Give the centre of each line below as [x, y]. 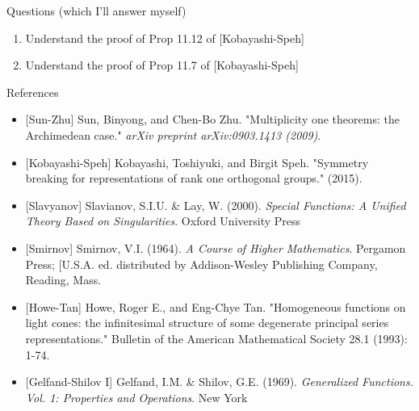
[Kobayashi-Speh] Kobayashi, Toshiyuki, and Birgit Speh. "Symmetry [197, 162]
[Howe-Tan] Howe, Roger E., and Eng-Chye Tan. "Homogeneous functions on [216, 306]
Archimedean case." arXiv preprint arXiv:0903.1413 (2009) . [173, 134]
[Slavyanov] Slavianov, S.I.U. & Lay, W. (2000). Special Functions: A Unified [216, 205]
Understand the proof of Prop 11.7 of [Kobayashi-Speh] [162, 65]
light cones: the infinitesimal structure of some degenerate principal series [207, 323]
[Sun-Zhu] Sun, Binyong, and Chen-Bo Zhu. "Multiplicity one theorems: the [212, 119]
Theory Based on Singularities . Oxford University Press [163, 221]
